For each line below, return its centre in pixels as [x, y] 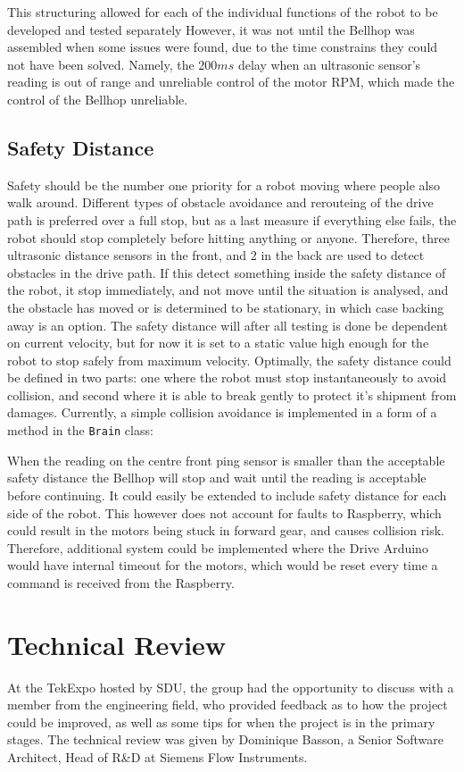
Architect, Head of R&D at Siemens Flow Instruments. [157, 756]
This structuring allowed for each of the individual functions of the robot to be [223, 12]
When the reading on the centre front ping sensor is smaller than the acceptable [226, 460]
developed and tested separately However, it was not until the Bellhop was [211, 29]
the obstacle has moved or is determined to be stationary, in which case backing [226, 307]
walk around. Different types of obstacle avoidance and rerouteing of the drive [220, 202]
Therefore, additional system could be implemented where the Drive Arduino [218, 547]
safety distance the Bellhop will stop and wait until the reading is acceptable [217, 478]
